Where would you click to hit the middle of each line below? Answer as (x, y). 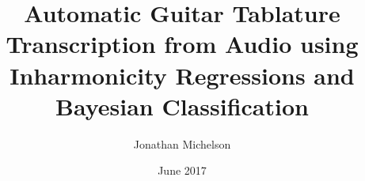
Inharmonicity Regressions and (182, 75)
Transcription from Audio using (182, 44)
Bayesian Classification (182, 106)
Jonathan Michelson (182, 143)
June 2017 (182, 170)
